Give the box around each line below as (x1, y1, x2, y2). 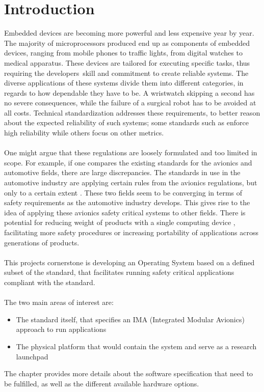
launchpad (16, 351, 48, 361)
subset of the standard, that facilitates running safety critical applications (4, 267, 234, 277)
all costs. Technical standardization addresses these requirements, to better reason (4, 107, 260, 118)
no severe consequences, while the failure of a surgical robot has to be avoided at (4, 97, 256, 108)
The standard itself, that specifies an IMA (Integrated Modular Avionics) (16, 314, 245, 324)
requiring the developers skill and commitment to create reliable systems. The (4, 67, 249, 78)
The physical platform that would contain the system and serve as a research (16, 341, 257, 351)
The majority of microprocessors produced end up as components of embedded (4, 37, 250, 48)
